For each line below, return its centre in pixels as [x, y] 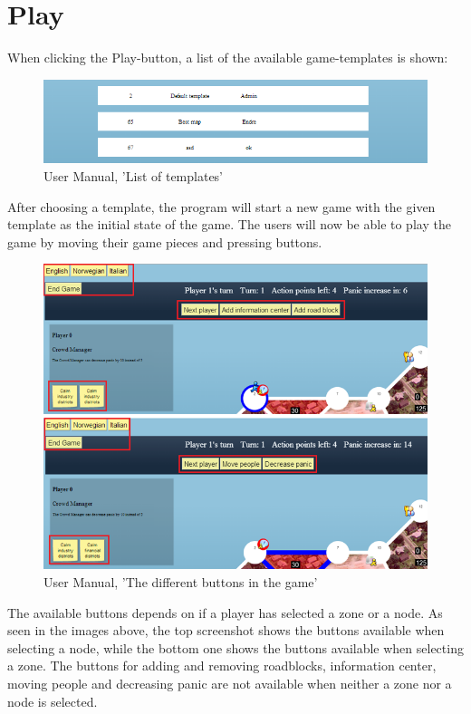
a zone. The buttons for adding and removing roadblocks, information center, [222, 666]
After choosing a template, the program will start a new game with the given [221, 206]
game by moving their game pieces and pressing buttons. [165, 241]
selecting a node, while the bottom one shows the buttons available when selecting [235, 647]
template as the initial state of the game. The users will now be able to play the [229, 224]
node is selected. [53, 701]
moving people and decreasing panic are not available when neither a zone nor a [230, 683]
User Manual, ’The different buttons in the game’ [181, 582]
